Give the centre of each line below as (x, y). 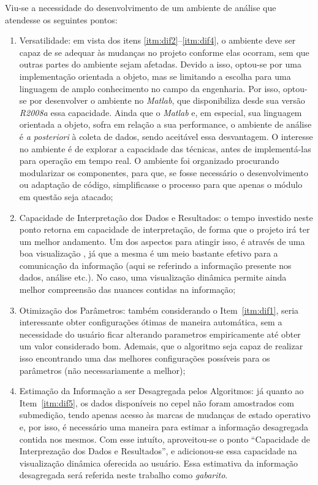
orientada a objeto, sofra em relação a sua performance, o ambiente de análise (165, 124)
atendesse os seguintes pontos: (61, 19)
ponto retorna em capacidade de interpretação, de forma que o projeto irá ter (165, 229)
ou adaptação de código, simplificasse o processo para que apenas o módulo (161, 184)
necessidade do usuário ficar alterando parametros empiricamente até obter (160, 334)
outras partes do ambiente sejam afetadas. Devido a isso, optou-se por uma (160, 64)
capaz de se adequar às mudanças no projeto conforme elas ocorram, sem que (164, 52)
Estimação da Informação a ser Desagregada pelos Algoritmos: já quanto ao (161, 391)
